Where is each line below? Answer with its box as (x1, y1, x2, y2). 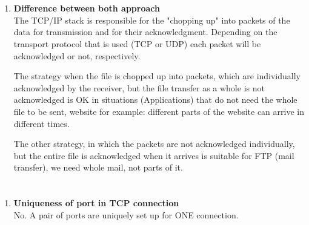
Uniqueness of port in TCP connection (13, 197, 179, 209)
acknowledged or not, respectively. (13, 49, 141, 62)
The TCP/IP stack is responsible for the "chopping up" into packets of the (13, 13, 290, 26)
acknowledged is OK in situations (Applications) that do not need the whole (13, 93, 297, 106)
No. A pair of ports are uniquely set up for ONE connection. (13, 208, 239, 221)
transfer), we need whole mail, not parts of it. (13, 161, 183, 174)
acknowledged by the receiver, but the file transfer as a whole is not (13, 81, 265, 94)
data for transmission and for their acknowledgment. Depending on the (13, 25, 277, 38)
